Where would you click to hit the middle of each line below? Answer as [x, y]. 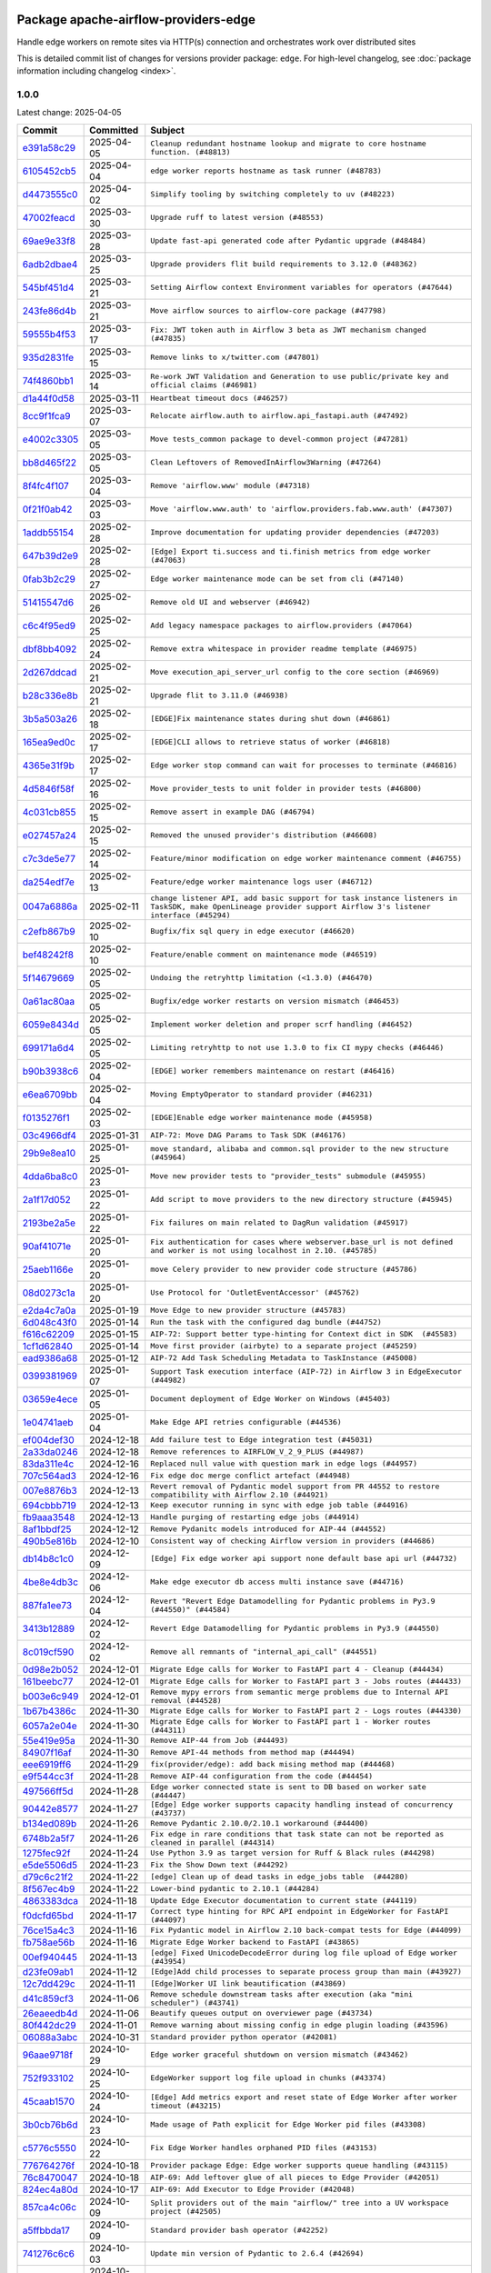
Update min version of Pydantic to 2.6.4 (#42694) [257, 2253]
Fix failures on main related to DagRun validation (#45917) [280, 1223]
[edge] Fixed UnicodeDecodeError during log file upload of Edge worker [304, 1953]
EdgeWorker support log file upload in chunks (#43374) [268, 2078]
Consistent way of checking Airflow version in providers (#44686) [293, 1541]
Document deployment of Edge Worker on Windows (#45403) [271, 1399]
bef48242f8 [48, 955]
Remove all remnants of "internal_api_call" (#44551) [264, 1652]
